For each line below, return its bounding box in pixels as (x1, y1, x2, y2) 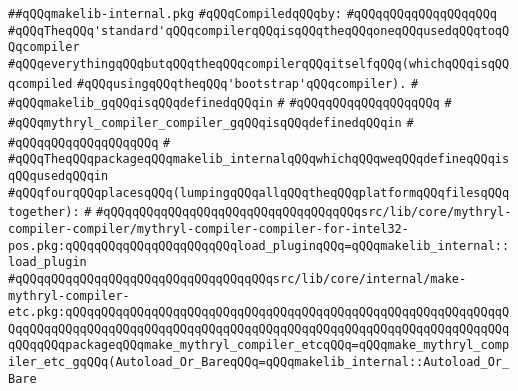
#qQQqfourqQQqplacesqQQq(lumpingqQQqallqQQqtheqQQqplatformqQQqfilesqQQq (8, 185, 510, 200)
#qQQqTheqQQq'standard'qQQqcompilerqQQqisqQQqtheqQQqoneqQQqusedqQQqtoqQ (8, 23, 510, 38)
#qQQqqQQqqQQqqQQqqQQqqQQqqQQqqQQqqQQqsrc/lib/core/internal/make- (8, 271, 467, 286)
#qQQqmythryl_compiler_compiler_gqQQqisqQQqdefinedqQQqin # (8, 115, 414, 130)
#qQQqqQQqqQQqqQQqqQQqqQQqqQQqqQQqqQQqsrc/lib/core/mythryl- (96, 205, 512, 220)
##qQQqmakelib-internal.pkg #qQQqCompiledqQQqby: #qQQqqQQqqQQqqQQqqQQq (8, 7, 498, 21)
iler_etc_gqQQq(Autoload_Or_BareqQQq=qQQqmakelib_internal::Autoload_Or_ (8, 355, 510, 370)
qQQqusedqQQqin (8, 168, 109, 183)
